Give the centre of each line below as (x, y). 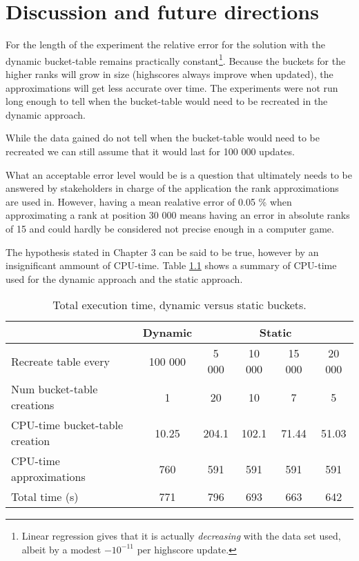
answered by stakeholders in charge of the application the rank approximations (172, 188)
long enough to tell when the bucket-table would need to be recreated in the (167, 101)
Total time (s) (45, 497)
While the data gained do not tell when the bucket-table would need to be (163, 138)
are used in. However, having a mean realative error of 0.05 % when (149, 201)
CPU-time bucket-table (67, 425)
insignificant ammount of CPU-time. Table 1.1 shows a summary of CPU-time (171, 265)
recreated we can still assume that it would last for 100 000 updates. (150, 151)
